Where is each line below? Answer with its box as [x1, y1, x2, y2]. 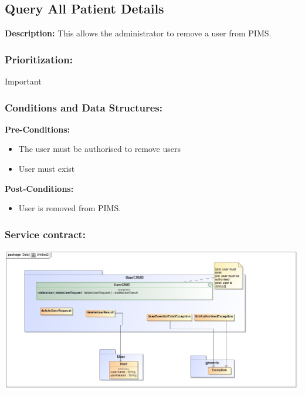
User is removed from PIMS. [18, 202, 121, 214]
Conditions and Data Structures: [5, 100, 162, 114]
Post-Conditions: [5, 182, 74, 194]
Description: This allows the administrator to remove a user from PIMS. [5, 27, 272, 39]
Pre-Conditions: [5, 123, 70, 135]
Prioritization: [5, 52, 73, 66]
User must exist [18, 163, 75, 175]
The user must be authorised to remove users [18, 143, 181, 155]
